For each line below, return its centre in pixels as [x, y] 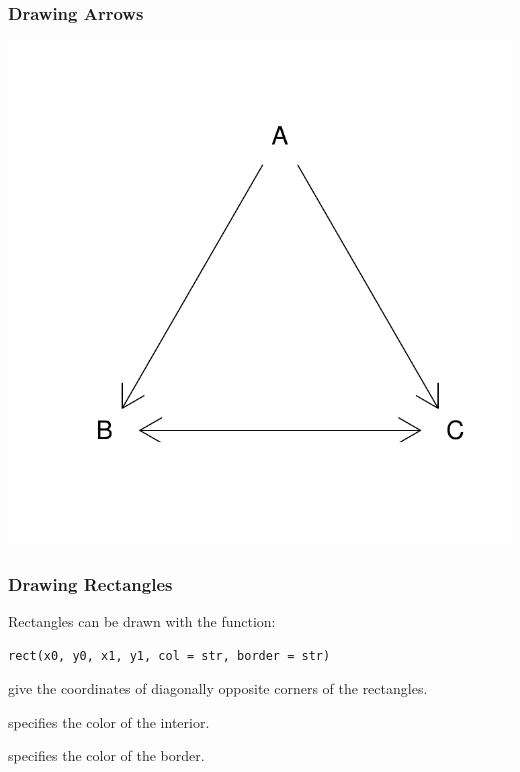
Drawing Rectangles [90, 583]
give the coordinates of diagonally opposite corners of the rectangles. [218, 688]
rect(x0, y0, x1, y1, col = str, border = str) [169, 655]
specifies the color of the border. [106, 755]
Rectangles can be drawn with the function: [142, 621]
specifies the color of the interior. [109, 721]
